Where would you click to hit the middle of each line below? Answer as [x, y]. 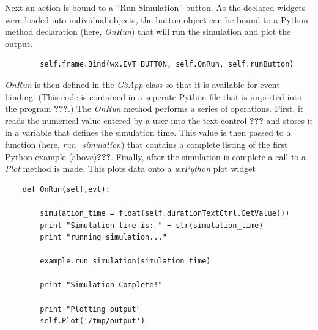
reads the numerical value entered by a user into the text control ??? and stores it [159, 120]
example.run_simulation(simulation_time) [125, 261]
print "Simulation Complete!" [101, 285]
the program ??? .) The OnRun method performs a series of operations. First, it [154, 108]
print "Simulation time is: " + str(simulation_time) [152, 225]
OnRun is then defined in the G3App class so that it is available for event [142, 84]
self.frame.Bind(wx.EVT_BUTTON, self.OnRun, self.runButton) [167, 64]
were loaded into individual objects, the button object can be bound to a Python [157, 19]
